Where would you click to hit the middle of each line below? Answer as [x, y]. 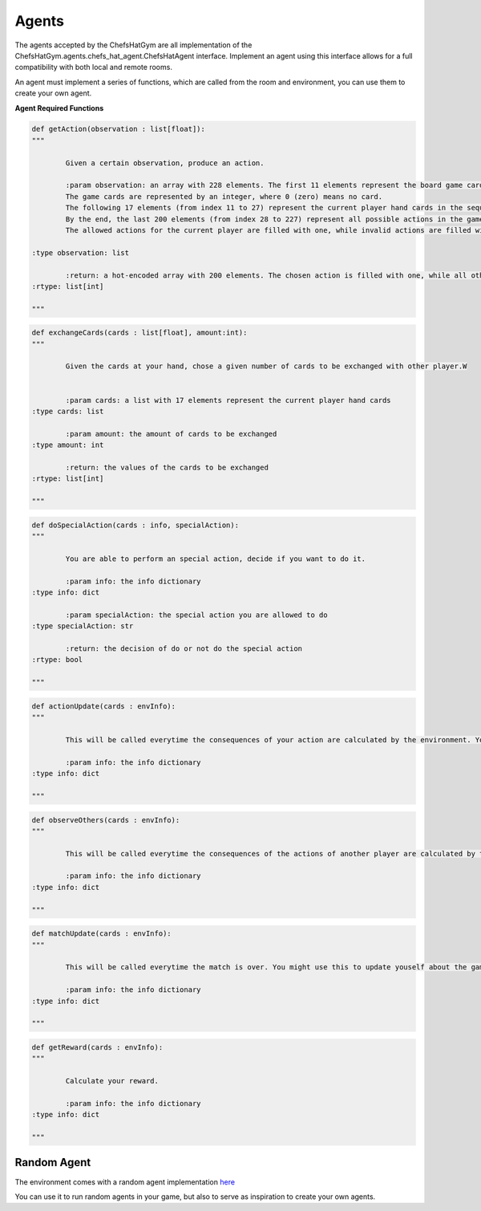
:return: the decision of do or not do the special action [184, 649]
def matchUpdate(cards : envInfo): [101, 934]
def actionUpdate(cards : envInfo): [104, 706]
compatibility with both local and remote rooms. [93, 67]
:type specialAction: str [83, 626]
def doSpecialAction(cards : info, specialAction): [135, 525]
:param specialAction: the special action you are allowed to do [196, 615]
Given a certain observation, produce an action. [165, 163]
